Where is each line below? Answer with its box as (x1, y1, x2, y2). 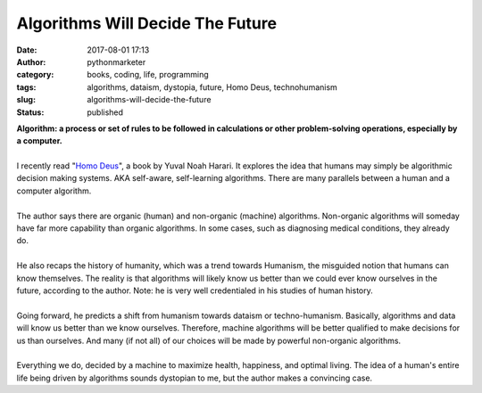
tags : (16, 81, 37, 93)
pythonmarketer (87, 56, 146, 67)
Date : (16, 45, 37, 55)
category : (16, 70, 54, 80)
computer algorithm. (16, 185, 92, 196)
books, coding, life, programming (87, 70, 209, 80)
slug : (16, 94, 36, 105)
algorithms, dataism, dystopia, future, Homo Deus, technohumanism (87, 81, 338, 93)
